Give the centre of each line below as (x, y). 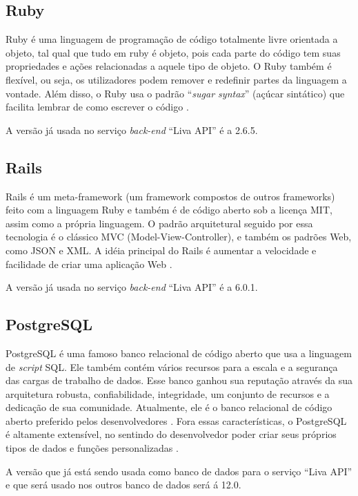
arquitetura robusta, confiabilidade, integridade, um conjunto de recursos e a (168, 393)
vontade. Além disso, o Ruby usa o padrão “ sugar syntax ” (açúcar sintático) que (175, 93)
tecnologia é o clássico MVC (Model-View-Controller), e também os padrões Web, (179, 237)
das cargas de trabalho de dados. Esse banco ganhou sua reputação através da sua (179, 380)
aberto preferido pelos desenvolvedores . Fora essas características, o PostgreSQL (176, 420)
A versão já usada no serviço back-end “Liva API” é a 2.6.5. (132, 130)
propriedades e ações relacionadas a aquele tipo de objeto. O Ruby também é (169, 66)
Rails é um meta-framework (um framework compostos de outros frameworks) (170, 196)
